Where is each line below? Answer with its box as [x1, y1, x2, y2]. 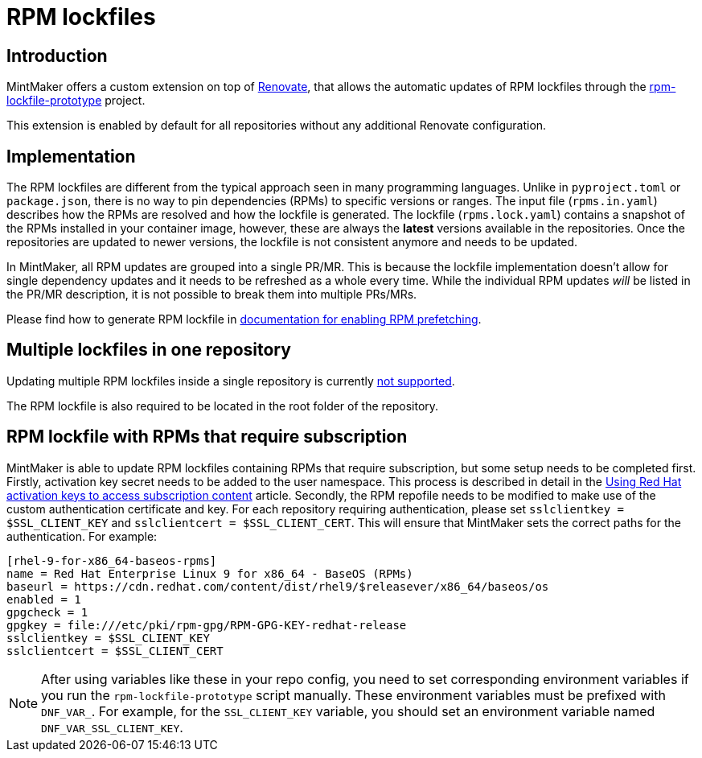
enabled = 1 [6, 592, 81, 606]
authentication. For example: [6, 529, 158, 543]
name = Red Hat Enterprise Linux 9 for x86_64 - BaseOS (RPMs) [6, 566, 413, 580]
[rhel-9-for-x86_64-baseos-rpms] [6, 554, 217, 567]
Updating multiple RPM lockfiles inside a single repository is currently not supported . [6, 373, 455, 388]
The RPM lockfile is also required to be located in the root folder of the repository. [6, 398, 439, 413]
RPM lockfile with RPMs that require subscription [6, 426, 408, 447]
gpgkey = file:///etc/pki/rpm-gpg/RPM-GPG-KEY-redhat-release [6, 618, 407, 632]
